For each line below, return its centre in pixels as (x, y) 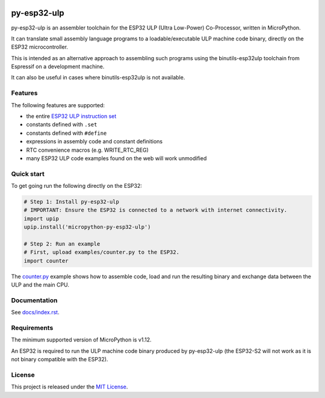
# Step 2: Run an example (62, 244)
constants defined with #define (67, 133)
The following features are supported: (58, 105)
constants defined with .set (62, 125)
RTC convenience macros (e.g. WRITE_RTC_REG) (87, 150)
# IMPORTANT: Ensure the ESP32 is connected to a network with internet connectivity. (156, 210)
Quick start (28, 173)
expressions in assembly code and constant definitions (94, 141)
